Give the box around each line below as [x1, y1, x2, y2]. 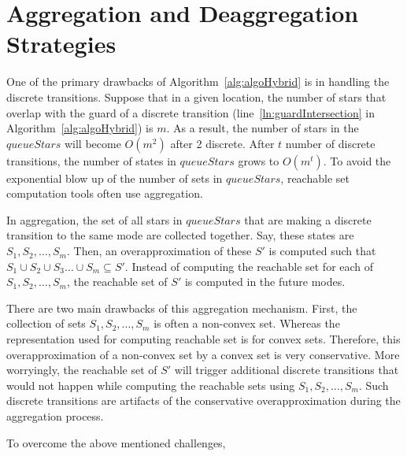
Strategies [6, 28, 117, 60]
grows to [238, 152, 279, 169]
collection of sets [6, 315, 86, 332]
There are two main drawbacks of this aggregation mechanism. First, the [6, 299, 357, 316]
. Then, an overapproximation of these [66, 243, 252, 259]
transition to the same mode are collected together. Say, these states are [6, 227, 354, 243]
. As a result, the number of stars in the [166, 120, 359, 136]
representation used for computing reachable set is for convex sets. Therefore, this [6, 331, 401, 347]
